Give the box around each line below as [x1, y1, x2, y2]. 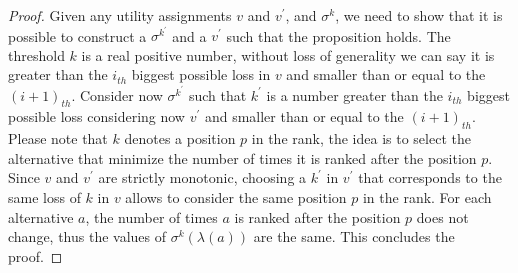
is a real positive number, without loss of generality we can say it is [81, 44, 495, 65]
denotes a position [124, 128, 236, 149]
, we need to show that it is [335, 5, 503, 25]
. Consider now [71, 84, 163, 105]
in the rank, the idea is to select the [251, 128, 471, 149]
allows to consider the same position [125, 187, 347, 208]
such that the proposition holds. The [226, 25, 451, 46]
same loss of [8, 187, 81, 208]
